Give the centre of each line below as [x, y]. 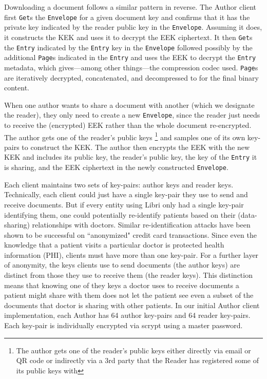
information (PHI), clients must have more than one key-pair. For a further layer [131, 254]
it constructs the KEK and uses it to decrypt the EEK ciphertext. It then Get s [128, 37]
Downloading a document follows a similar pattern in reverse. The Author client [130, 7]
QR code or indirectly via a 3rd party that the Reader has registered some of [138, 360]
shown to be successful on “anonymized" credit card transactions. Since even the [130, 234]
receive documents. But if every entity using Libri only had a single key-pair [124, 204]
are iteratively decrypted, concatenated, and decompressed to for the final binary [131, 77]
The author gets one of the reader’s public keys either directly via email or [133, 350]
